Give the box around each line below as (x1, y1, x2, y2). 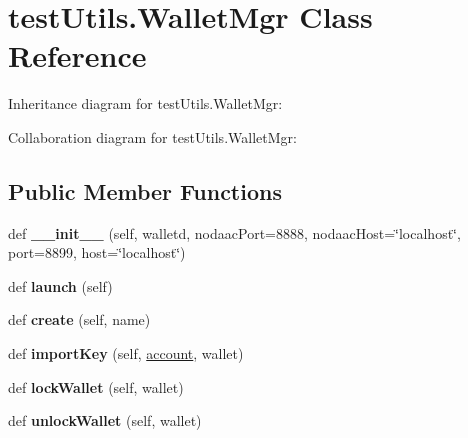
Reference (8, 35, 147, 76)
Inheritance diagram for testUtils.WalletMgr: (8, 93, 283, 114)
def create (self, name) (8, 309, 151, 330)
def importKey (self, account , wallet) (8, 343, 244, 364)
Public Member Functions (8, 175, 282, 206)
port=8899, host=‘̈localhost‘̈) (8, 242, 186, 263)
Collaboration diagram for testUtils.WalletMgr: (8, 126, 297, 147)
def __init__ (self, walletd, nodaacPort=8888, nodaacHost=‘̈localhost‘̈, (8, 222, 461, 243)
